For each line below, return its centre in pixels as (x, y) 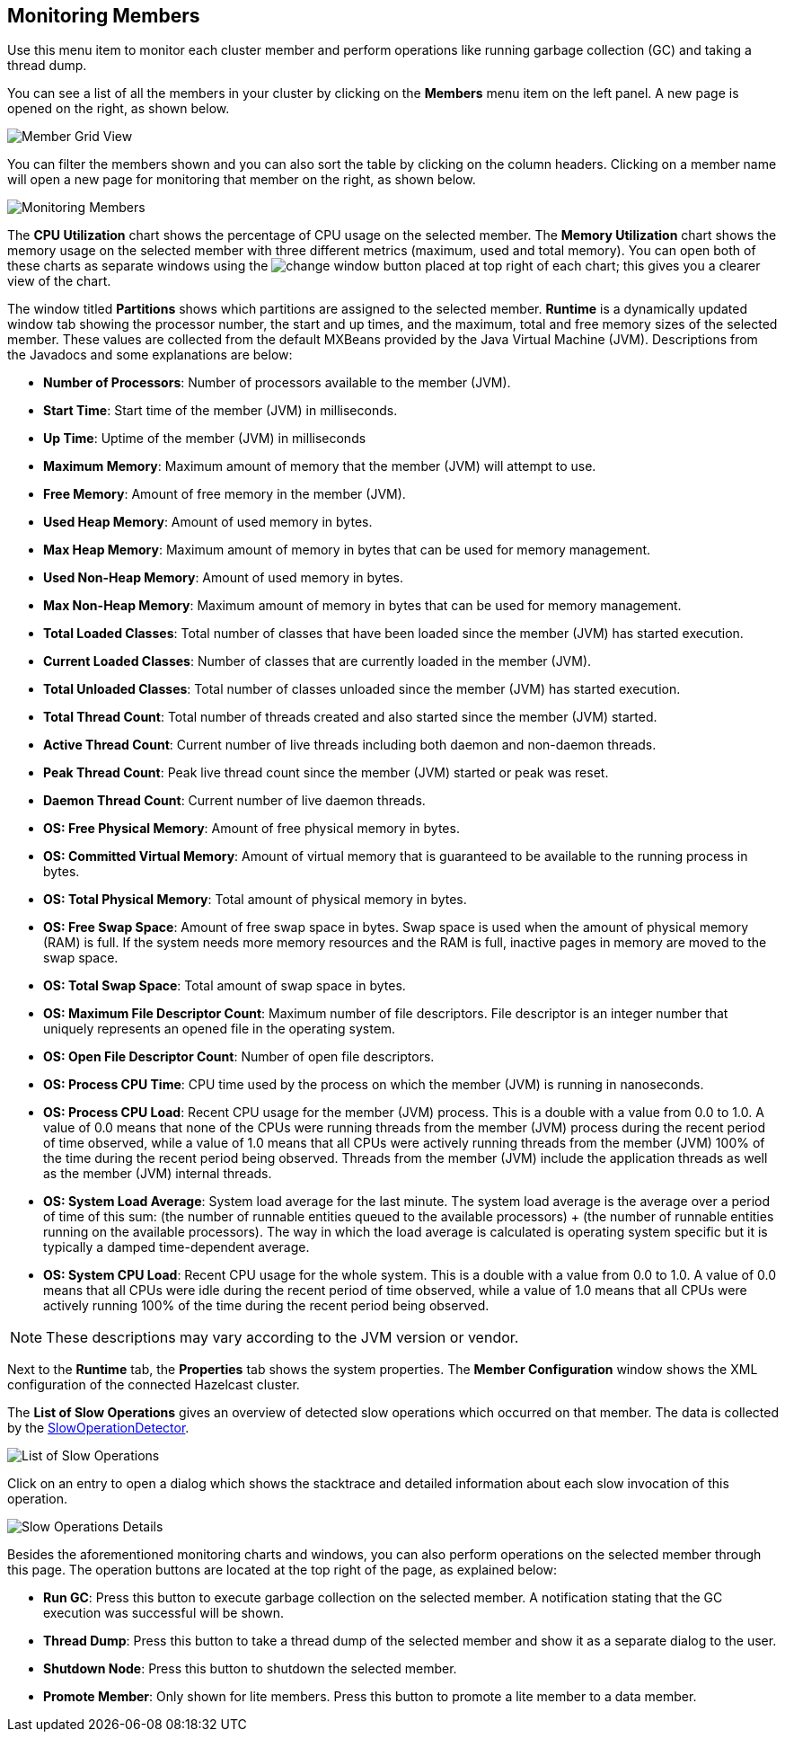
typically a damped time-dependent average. (176, 1247)
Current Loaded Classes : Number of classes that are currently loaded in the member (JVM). (318, 661)
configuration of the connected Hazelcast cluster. (154, 1385)
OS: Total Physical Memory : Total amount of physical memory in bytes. (255, 900)
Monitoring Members (104, 16)
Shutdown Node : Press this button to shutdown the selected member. (250, 1669)
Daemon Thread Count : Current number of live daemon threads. (234, 801)
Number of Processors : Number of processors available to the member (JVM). (277, 383)
